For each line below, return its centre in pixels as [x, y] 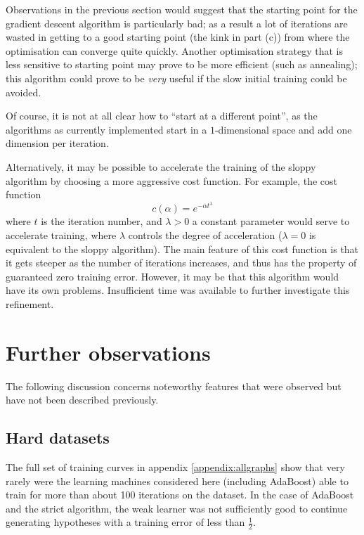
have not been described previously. [82, 400]
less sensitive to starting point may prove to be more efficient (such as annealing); [182, 64]
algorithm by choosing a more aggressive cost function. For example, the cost [172, 180]
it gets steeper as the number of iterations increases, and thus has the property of [181, 263]
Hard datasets [58, 438]
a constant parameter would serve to [271, 221]
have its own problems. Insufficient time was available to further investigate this [178, 290]
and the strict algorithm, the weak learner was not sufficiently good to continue [177, 508]
